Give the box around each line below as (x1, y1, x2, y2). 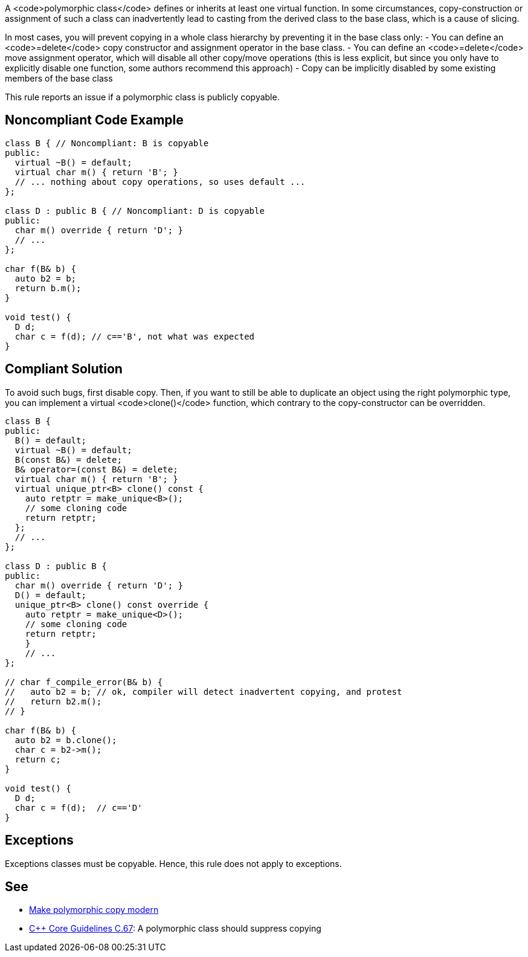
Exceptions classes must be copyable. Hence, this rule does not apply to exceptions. (5, 858, 342, 869)
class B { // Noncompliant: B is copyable (5, 138, 209, 148)
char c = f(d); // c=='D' (14, 802, 143, 813)
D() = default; (14, 590, 86, 600)
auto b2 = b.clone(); (14, 735, 117, 745)
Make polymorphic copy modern (29, 904, 159, 915)
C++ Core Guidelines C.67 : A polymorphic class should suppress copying (29, 923, 321, 934)
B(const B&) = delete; (14, 454, 122, 465)
